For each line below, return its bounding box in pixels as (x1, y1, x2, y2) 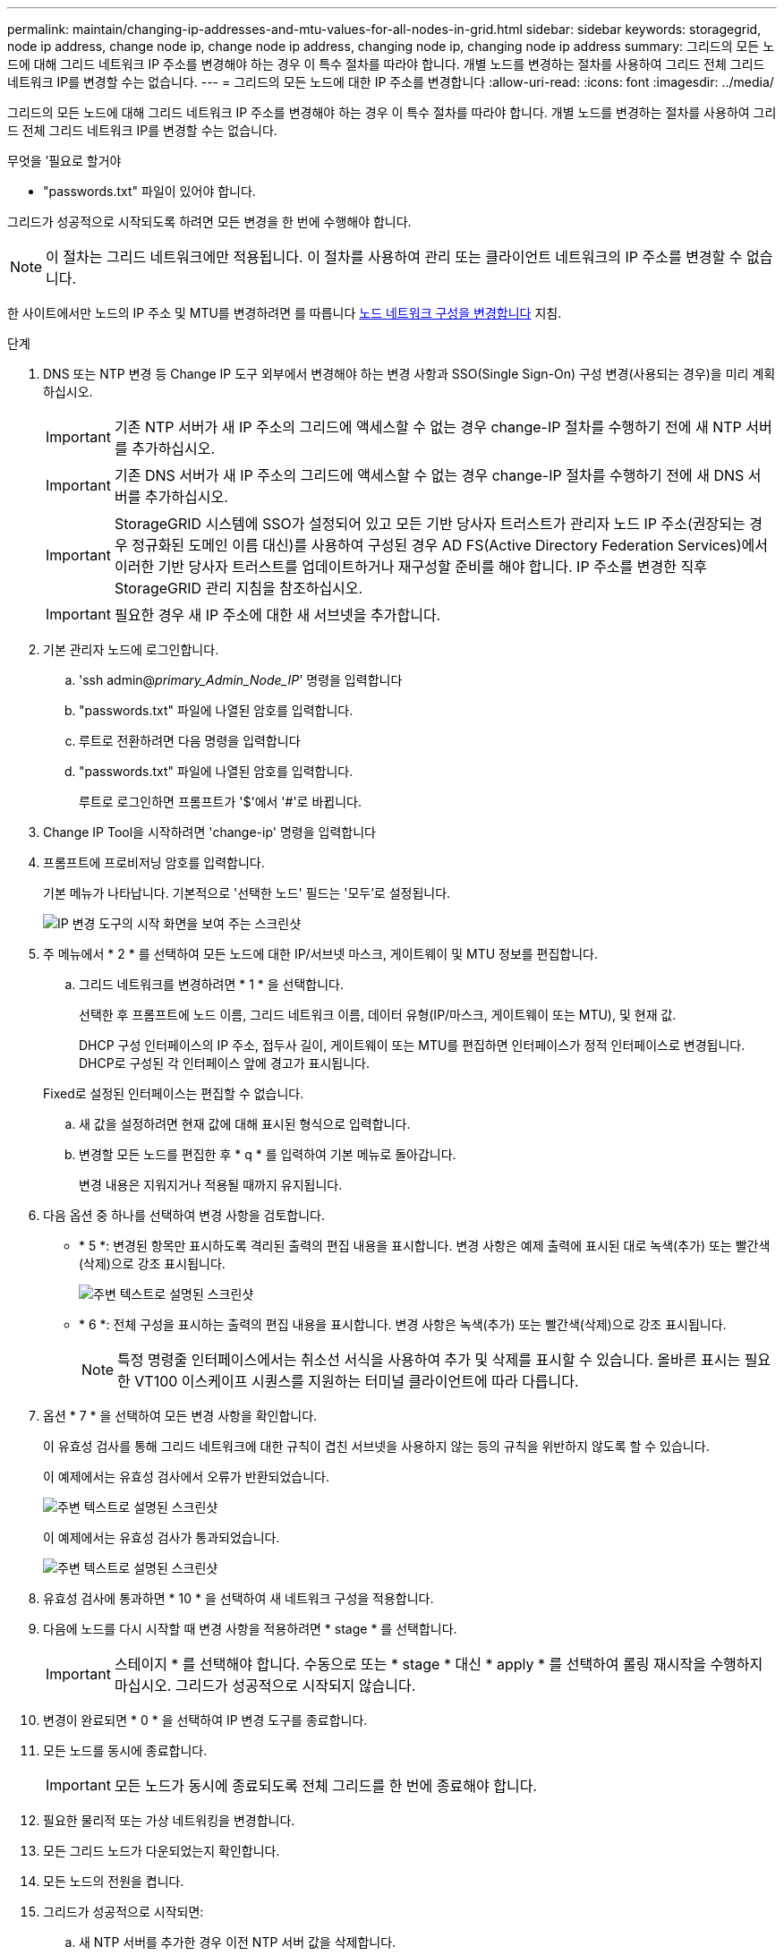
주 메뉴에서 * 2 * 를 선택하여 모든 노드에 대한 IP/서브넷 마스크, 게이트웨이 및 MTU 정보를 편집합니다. (43, 946, 599, 961)
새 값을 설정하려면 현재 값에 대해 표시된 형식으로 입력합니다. (79, 1116, 411, 1131)
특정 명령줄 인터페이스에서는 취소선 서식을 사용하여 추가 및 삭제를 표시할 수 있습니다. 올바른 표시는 (117, 1351, 741, 1369)
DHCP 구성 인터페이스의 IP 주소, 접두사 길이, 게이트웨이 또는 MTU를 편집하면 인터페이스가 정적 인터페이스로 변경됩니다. (79, 1037, 746, 1053)
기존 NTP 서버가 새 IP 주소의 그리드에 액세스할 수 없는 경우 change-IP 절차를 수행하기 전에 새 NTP (114, 418, 742, 436)
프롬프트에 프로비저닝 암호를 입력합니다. (43, 855, 265, 870)
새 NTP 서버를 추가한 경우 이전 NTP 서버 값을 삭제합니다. (79, 1934, 396, 1950)
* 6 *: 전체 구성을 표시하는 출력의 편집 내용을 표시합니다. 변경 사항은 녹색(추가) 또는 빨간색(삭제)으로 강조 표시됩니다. (79, 1317, 727, 1332)
